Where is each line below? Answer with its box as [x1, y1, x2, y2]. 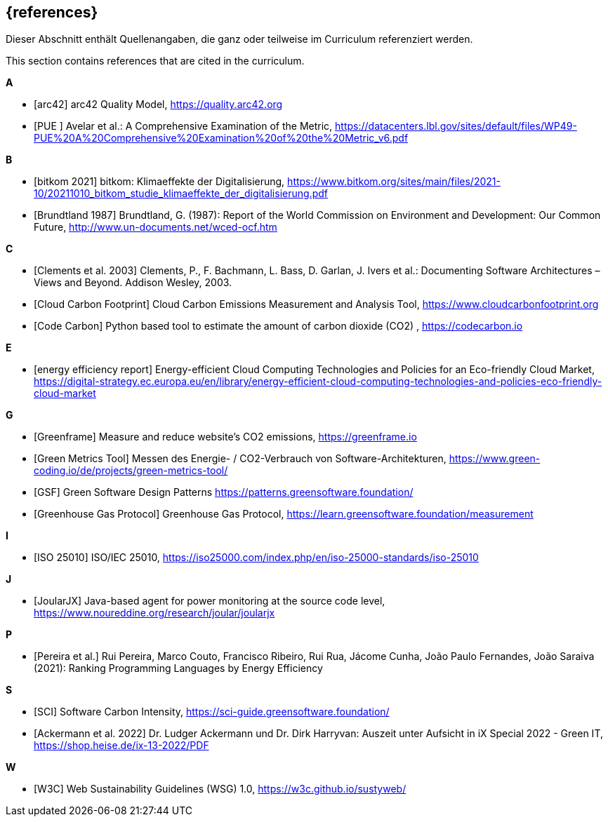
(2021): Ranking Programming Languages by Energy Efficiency [34, 662, 323, 675]
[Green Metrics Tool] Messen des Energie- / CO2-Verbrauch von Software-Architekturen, [34, 452, 447, 465]
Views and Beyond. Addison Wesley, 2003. [34, 276, 232, 289]
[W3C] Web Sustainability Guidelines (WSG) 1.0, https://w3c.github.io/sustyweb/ [34, 783, 407, 795]
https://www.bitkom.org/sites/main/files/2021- [287, 175, 501, 188]
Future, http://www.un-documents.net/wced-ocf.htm [34, 221, 277, 234]
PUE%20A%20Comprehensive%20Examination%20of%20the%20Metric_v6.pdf [34, 132, 409, 144]
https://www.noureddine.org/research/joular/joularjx [34, 607, 275, 619]
